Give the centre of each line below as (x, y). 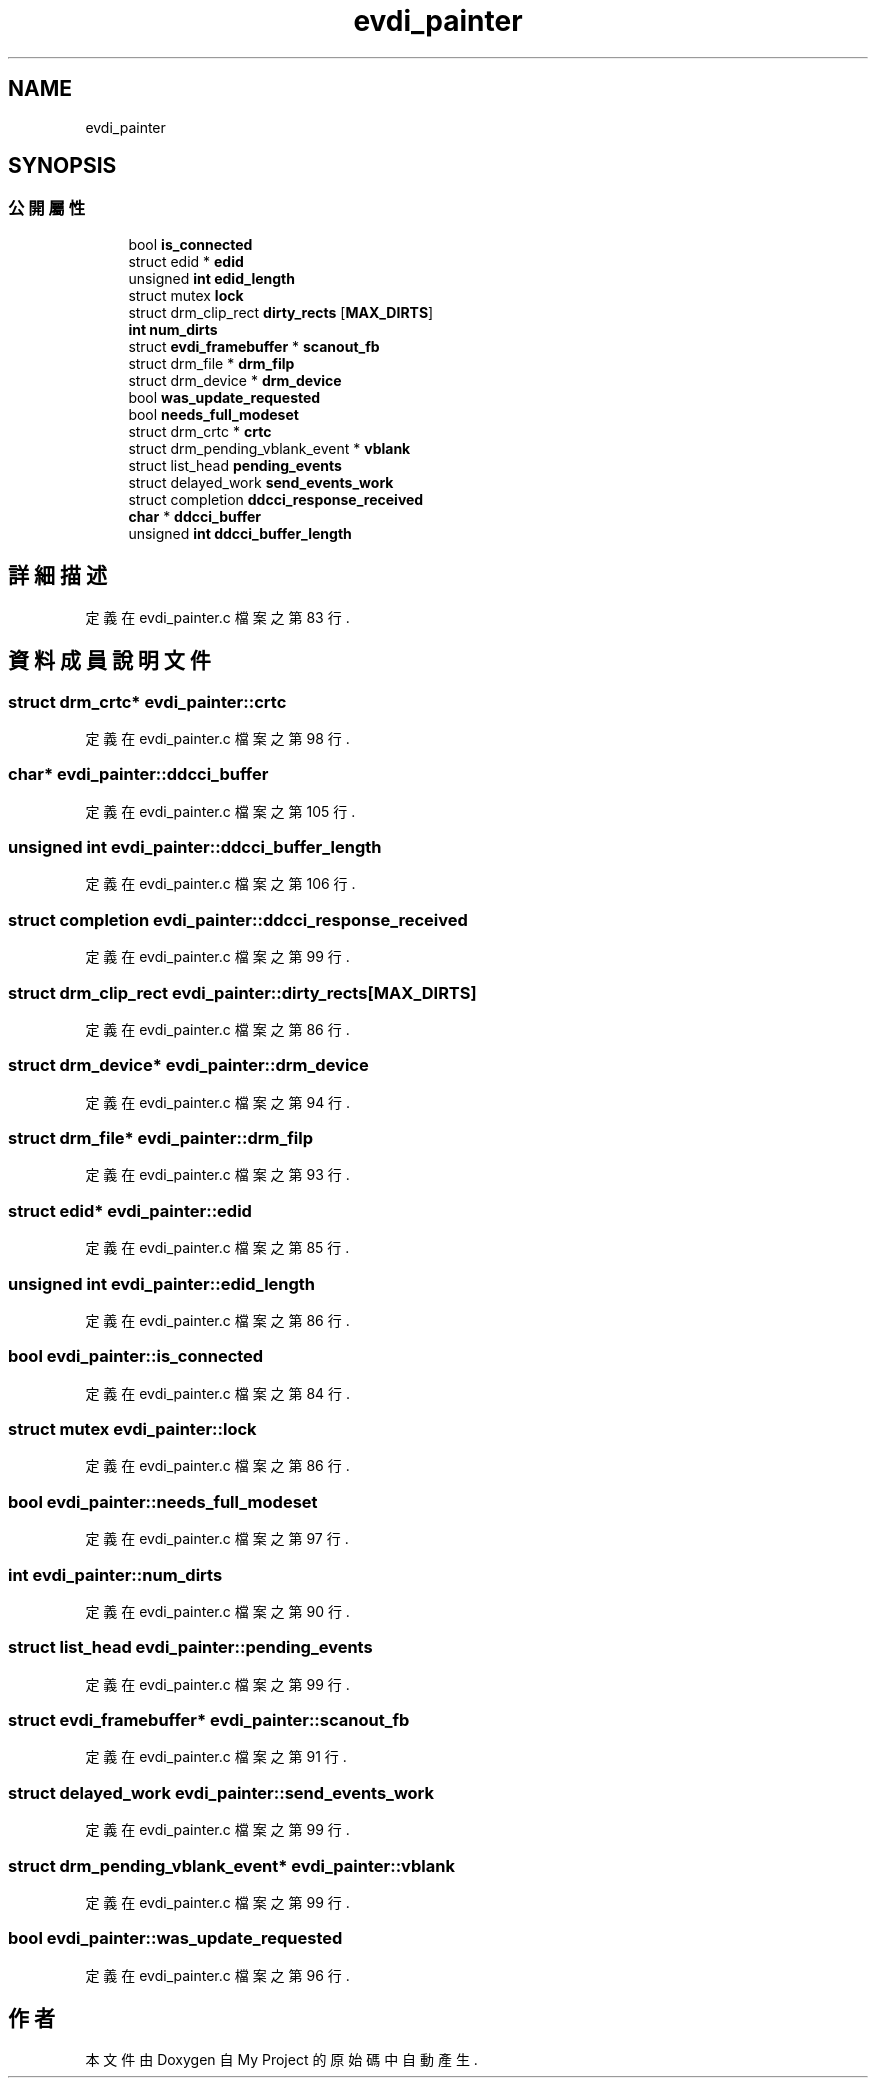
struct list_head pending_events (235, 465)
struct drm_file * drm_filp (211, 363)
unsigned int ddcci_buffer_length (240, 533)
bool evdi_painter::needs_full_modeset (163, 1501)
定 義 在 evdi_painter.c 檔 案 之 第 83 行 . (217, 617)
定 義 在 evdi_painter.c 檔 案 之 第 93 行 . (217, 1175)
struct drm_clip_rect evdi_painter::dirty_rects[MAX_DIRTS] (242, 992)
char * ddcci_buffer (194, 516)
